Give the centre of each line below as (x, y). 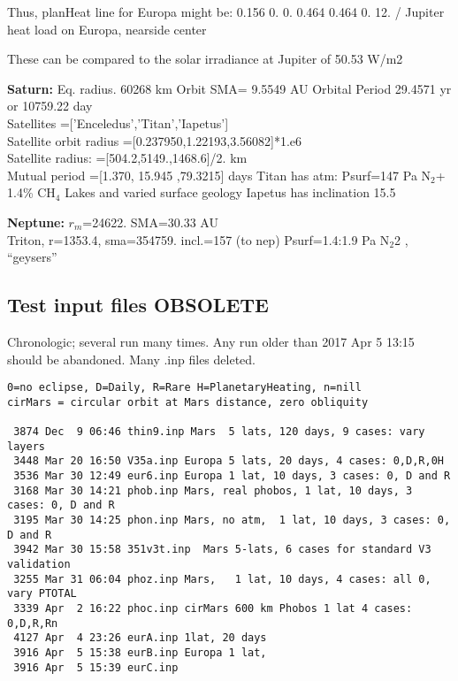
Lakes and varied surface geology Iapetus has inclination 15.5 (230, 192)
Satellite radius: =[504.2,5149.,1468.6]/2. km (127, 158)
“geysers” (32, 257)
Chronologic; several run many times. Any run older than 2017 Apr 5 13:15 (211, 341)
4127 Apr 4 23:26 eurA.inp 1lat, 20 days (140, 638)
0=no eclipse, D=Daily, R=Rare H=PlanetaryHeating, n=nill (184, 388)
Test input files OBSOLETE (138, 305)
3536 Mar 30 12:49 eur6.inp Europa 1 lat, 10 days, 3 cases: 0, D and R (232, 476)
